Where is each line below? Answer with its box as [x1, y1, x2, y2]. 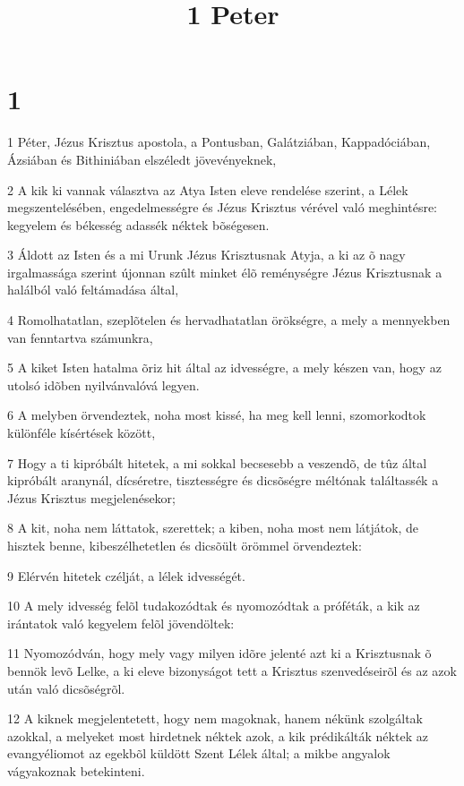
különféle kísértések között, [7, 423, 156, 442]
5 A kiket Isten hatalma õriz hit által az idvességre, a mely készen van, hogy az [7, 358, 442, 377]
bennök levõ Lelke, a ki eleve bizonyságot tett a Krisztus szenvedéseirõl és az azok [7, 661, 457, 679]
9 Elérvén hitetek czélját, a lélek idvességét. [7, 566, 245, 585]
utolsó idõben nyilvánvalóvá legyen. [7, 375, 200, 394]
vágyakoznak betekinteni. [7, 761, 145, 780]
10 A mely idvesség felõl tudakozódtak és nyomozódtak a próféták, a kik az [7, 596, 420, 615]
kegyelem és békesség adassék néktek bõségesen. [7, 215, 270, 234]
